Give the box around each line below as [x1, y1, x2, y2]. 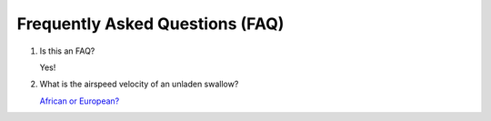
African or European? [39, 96, 120, 106]
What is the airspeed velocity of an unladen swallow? [39, 78, 239, 90]
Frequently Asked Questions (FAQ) [16, 14, 285, 34]
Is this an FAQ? [39, 45, 95, 56]
